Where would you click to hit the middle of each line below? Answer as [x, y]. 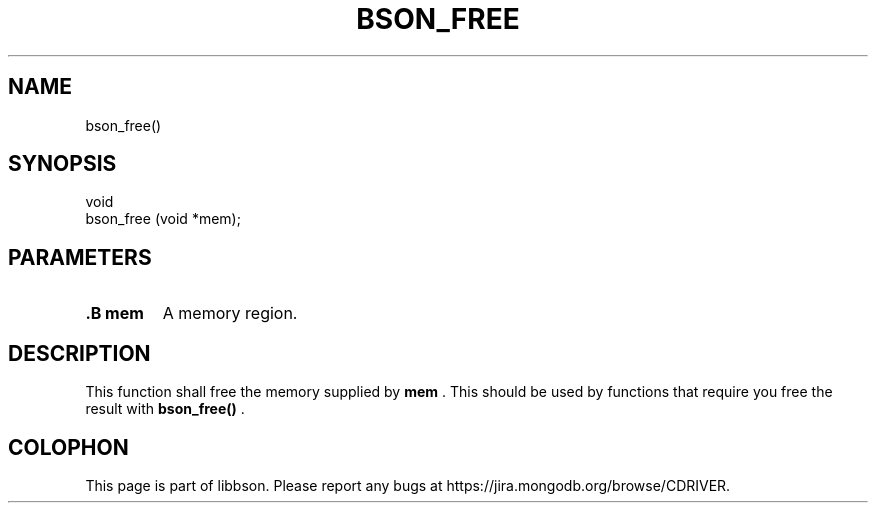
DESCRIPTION [79, 353]
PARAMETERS [80, 257]
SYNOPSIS [62, 164]
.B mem [114, 313]
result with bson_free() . [165, 409]
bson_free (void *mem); [163, 219]
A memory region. [230, 313]
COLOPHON [68, 447]
